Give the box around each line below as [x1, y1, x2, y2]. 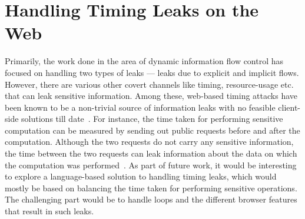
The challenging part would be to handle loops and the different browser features [5, 193, 297, 205]
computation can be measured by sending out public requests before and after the [5, 124, 300, 136]
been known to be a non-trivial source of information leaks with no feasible [5, 101, 276, 113]
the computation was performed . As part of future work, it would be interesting [5, 158, 297, 171]
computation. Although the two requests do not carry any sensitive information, [5, 135, 294, 148]
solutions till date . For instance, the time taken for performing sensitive [21, 112, 283, 125]
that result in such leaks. [5, 205, 94, 217]
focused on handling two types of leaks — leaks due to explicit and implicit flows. [5, 66, 299, 78]
